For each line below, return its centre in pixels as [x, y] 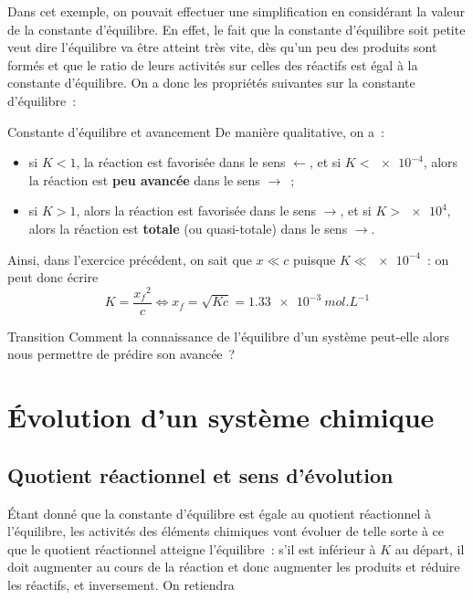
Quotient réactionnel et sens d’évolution [200, 474]
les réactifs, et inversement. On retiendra [121, 584]
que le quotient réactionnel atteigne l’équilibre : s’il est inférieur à [192, 548]
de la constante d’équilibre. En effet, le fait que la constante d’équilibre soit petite [236, 29]
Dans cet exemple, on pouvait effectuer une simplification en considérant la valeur [236, 11]
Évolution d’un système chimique [221, 417]
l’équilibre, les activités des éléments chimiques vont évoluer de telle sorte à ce [226, 531]
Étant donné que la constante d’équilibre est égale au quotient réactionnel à [219, 513]
